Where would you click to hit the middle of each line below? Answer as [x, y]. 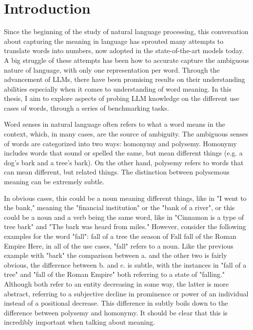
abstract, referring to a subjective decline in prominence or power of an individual [126, 293]
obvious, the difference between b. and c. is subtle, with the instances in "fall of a [125, 264]
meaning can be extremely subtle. [54, 182]
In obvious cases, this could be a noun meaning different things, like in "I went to [125, 198]
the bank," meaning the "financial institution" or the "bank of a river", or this [119, 207]
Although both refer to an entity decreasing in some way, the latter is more [116, 283]
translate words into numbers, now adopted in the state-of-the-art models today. [124, 50]
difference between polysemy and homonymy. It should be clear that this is [116, 312]
